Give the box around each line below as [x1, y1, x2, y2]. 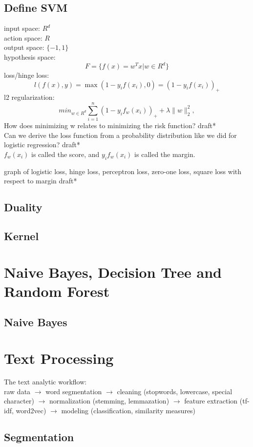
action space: [4, 32, 42, 43]
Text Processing [4, 348, 114, 368]
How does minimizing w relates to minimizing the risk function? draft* [4, 120, 216, 131]
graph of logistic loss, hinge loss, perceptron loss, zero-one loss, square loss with [4, 166, 242, 176]
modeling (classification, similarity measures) [61, 405, 196, 415]
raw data [4, 386, 31, 396]
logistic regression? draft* [4, 139, 80, 150]
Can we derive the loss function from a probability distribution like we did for [4, 130, 237, 140]
